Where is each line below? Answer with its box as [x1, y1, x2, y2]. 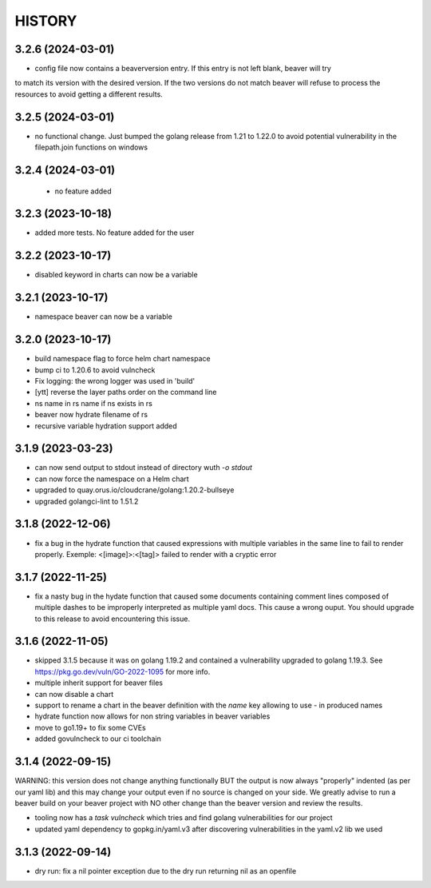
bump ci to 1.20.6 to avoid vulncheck [34, 364, 156, 375]
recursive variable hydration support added [34, 420, 177, 431]
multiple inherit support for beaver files [34, 678, 164, 687]
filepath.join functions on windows [34, 142, 148, 152]
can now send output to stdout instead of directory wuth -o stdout [34, 463, 253, 472]
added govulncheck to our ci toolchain [34, 734, 161, 743]
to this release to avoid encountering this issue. [34, 614, 191, 623]
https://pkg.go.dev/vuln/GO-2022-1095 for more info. [34, 667, 211, 676]
